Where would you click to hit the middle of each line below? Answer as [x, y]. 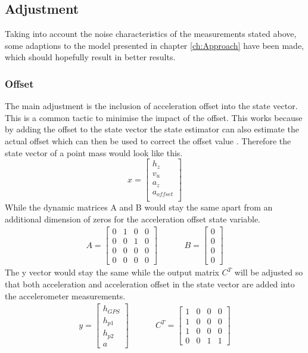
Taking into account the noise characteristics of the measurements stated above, [151, 34]
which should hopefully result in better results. [90, 57]
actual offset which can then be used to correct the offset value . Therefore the [148, 140]
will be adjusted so [269, 272]
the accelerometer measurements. [65, 295]
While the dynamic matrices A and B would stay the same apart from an [139, 207]
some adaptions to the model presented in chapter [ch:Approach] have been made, [155, 45]
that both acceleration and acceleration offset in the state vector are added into [150, 284]
